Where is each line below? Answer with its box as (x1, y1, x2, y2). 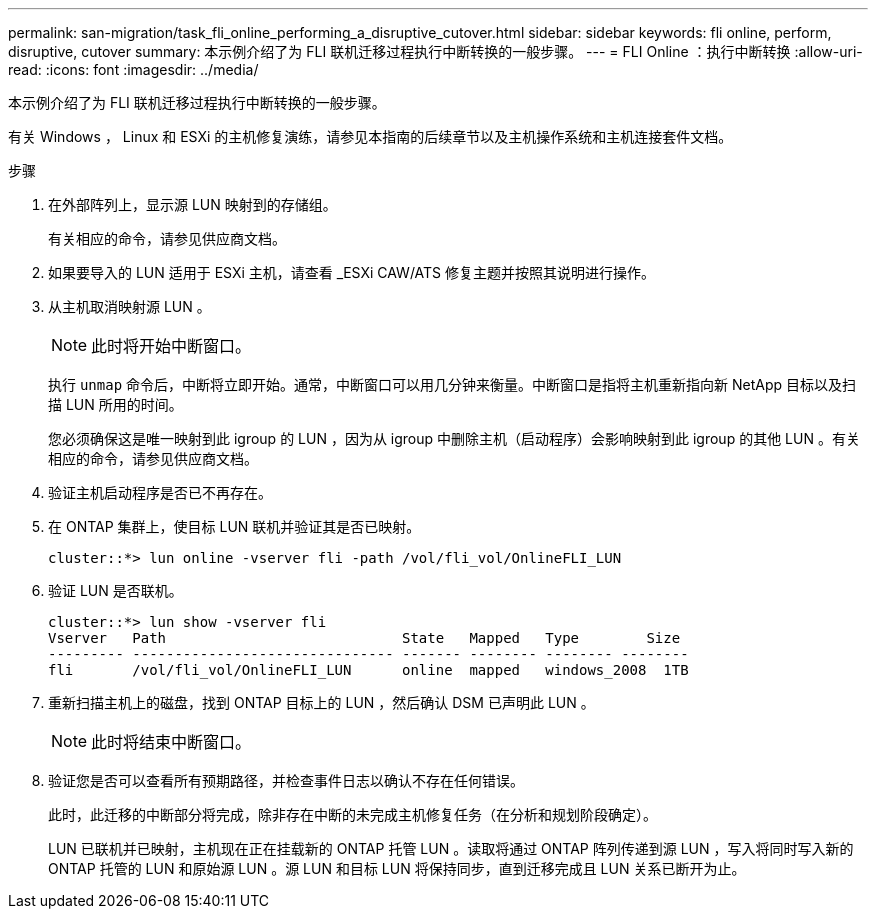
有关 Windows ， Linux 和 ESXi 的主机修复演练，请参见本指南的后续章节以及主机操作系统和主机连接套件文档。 (8, 128, 733, 145)
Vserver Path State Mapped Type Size (48, 630, 681, 646)
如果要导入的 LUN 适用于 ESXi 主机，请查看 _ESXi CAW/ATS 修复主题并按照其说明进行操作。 (48, 264, 656, 281)
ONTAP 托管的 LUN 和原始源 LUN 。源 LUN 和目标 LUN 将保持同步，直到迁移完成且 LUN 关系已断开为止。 (48, 860, 746, 877)
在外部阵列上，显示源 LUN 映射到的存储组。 (48, 196, 337, 213)
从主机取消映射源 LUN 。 (48, 298, 211, 315)
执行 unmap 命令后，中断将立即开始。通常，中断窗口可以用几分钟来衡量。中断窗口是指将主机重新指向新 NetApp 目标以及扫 (48, 376, 856, 393)
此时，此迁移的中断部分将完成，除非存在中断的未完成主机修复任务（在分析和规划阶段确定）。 (48, 806, 657, 823)
